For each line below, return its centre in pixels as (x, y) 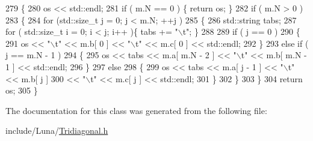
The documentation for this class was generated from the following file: (136, 110)
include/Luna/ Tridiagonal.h (57, 130)
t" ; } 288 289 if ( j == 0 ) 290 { (241, 31)
